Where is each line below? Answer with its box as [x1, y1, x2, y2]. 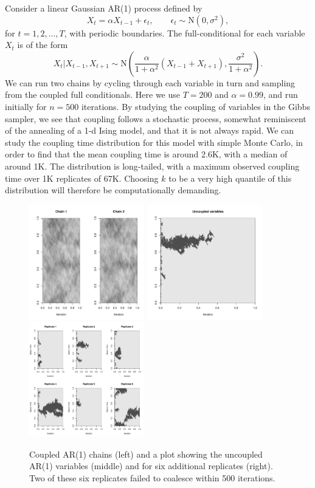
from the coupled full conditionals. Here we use [5, 88, 181, 101]
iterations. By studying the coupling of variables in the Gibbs [81, 100, 310, 112]
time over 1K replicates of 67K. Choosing [5, 171, 159, 184]
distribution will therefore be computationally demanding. [5, 184, 221, 196]
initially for [5, 100, 47, 112]
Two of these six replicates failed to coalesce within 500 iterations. [29, 472, 275, 484]
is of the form [17, 38, 68, 51]
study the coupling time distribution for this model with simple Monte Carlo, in [5, 136, 303, 148]
